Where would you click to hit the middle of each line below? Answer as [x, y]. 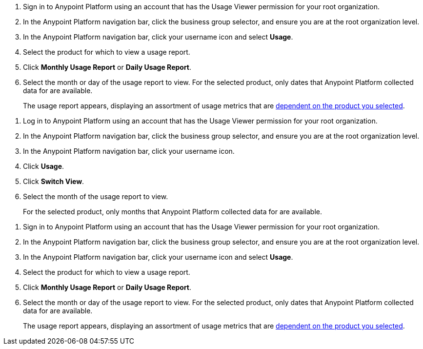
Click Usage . [44, 166]
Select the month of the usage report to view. [96, 196]
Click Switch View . [54, 181]
